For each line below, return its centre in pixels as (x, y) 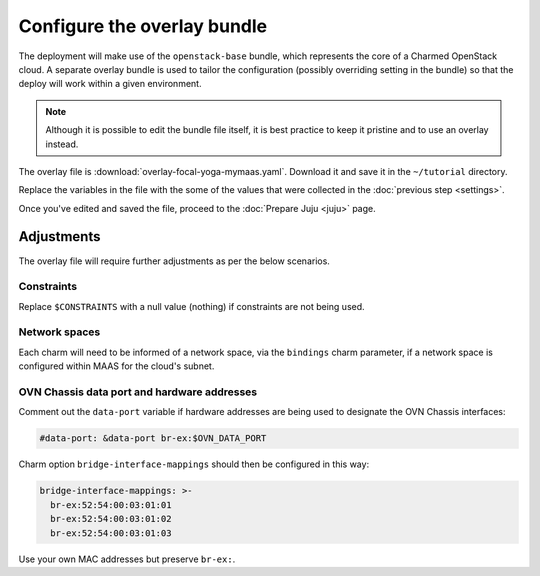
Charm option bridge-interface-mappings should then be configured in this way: (194, 464)
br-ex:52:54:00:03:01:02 (111, 519)
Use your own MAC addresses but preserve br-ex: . (127, 559)
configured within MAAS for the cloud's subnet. (116, 366)
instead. (62, 144)
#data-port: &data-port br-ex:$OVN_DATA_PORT (153, 438)
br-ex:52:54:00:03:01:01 (111, 504)
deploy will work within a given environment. (110, 84)
